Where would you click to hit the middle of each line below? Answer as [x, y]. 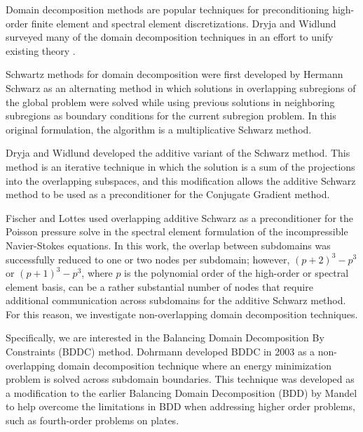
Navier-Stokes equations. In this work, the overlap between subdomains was [168, 245]
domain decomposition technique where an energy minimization [195, 365]
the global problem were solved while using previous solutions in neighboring [170, 102]
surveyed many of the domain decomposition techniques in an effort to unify [170, 37]
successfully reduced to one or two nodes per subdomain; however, [148, 259]
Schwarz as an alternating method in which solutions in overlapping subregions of [181, 87]
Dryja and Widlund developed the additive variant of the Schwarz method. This [178, 153]
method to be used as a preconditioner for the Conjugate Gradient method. [168, 194]
